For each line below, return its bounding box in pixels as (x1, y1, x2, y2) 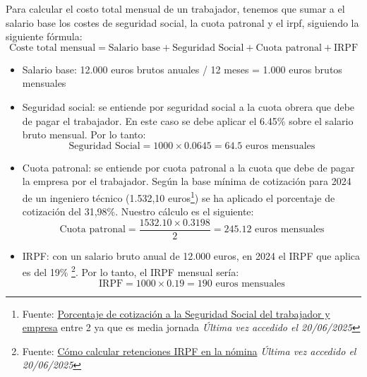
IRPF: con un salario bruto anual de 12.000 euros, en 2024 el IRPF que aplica (22, 248, 361, 263)
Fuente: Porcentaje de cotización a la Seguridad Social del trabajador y (22, 306, 330, 321)
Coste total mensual (8, 42, 96, 53)
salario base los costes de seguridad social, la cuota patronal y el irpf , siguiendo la (6, 15, 359, 30)
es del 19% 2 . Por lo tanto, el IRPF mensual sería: (22, 263, 239, 280)
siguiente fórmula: (6, 29, 83, 44)
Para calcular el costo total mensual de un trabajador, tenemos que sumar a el (6, 1, 345, 16)
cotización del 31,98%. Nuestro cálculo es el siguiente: (22, 204, 254, 219)
